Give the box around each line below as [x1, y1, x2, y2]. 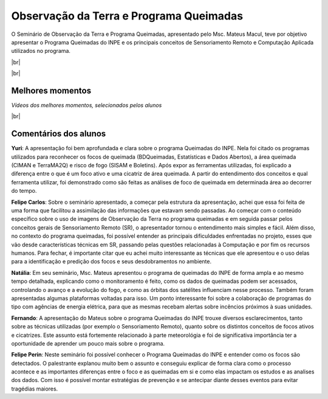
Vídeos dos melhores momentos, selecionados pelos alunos [11, 102, 162, 109]
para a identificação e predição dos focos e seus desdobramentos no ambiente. [11, 258, 212, 265]
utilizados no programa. [11, 47, 71, 55]
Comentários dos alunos [11, 128, 106, 139]
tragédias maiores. [11, 385, 58, 392]
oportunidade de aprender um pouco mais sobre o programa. [11, 339, 165, 347]
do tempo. [11, 187, 37, 195]
